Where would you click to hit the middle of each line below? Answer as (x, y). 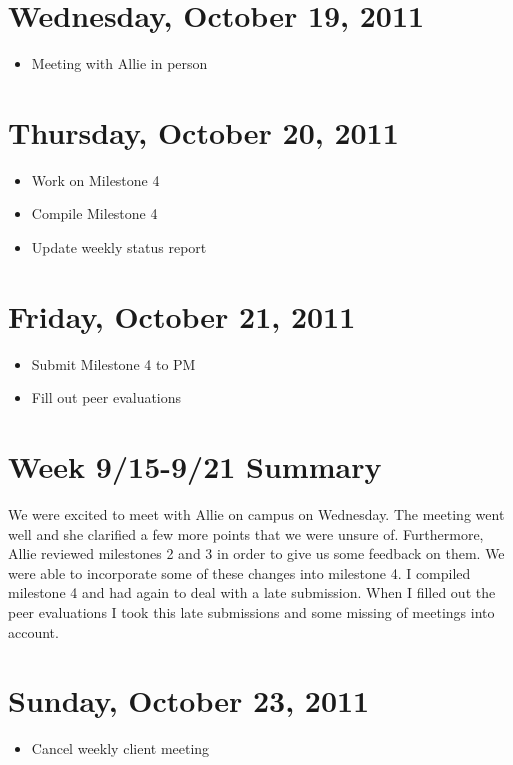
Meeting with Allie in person (119, 63)
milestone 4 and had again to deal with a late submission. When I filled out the (252, 592)
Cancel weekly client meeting (120, 748)
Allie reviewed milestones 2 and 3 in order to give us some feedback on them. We (256, 553)
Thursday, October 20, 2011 (203, 131)
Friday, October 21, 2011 (182, 315)
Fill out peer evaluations (106, 397)
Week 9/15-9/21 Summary (195, 466)
